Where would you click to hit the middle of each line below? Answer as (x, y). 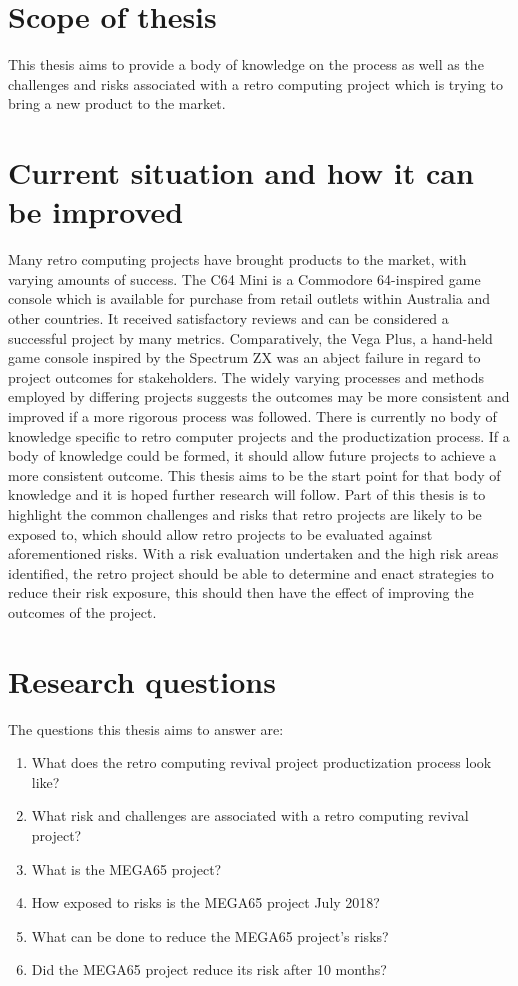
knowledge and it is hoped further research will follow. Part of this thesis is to (247, 494)
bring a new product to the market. (117, 103)
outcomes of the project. (82, 611)
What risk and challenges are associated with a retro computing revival (250, 815)
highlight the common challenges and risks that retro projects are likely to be (245, 513)
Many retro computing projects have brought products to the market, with (237, 259)
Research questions (142, 680)
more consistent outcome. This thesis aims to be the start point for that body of (254, 474)
